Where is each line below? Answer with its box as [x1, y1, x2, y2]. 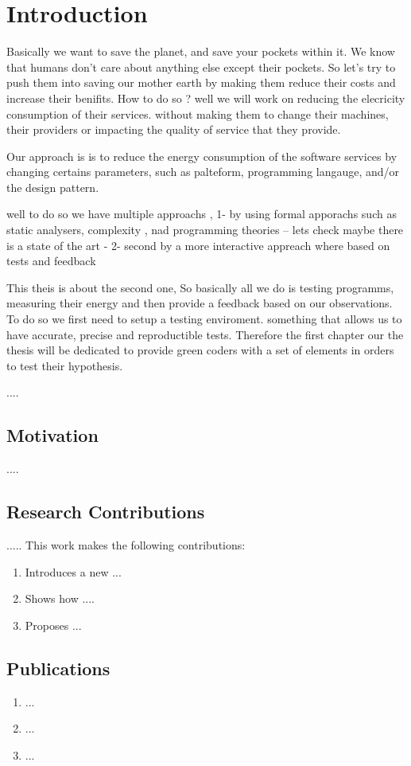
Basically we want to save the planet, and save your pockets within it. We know [6, 43, 395, 60]
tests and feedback [6, 252, 96, 269]
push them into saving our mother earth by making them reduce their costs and [6, 74, 396, 91]
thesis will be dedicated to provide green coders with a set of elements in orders [6, 342, 394, 358]
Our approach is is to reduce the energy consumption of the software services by [6, 147, 397, 164]
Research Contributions [6, 499, 205, 524]
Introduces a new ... [25, 563, 122, 580]
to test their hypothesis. [6, 357, 123, 373]
